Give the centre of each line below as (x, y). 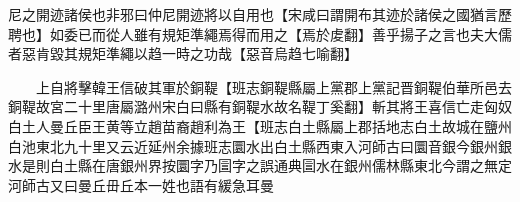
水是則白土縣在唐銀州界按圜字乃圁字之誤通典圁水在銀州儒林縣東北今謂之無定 (260, 165)
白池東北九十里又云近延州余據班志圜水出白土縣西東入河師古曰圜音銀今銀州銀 (260, 145)
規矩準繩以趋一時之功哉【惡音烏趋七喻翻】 (217, 53)
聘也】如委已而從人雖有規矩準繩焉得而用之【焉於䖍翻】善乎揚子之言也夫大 (253, 33)
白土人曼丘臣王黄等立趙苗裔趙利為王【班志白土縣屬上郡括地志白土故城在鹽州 (260, 125)
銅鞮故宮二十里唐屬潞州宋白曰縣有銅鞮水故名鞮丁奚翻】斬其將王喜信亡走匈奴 (260, 106)
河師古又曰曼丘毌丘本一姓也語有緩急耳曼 (141, 184)
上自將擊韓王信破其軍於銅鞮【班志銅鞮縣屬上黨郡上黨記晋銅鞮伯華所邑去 (273, 86)
